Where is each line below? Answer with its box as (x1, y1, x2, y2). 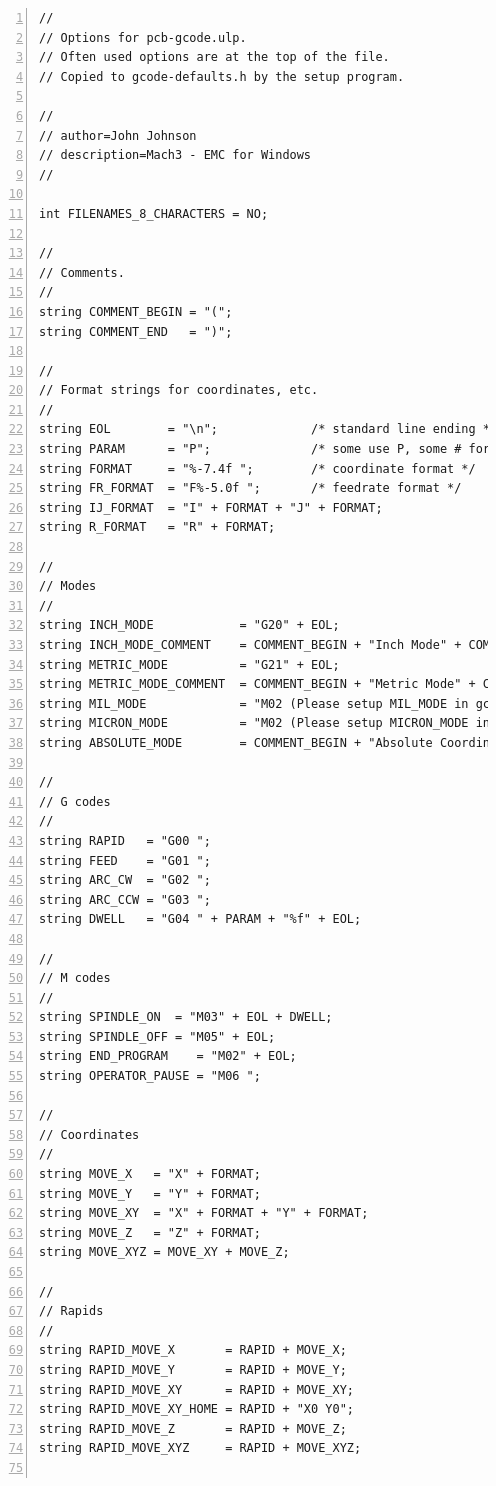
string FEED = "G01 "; (39, 853, 211, 868)
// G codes (39, 794, 111, 809)
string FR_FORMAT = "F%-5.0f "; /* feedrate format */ (39, 481, 462, 496)
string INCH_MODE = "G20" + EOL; (39, 618, 340, 633)
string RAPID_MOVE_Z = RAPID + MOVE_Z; (39, 1421, 347, 1436)
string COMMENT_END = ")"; (39, 324, 233, 339)
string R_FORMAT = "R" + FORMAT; (39, 520, 276, 535)
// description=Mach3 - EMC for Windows (39, 148, 312, 163)
